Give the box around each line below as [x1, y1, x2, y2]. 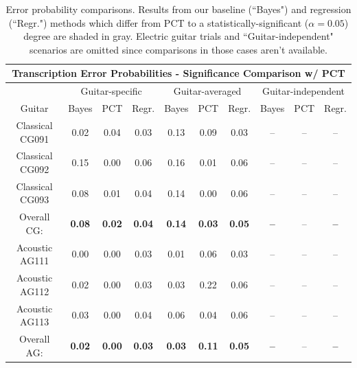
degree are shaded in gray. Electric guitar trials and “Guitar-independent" [23, 29, 334, 43]
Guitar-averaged [173, 84, 242, 98]
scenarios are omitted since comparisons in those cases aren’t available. [30, 42, 327, 56]
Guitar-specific [80, 84, 142, 98]
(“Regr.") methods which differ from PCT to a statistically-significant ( [8, 15, 309, 30]
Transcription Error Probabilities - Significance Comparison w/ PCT [12, 66, 345, 80]
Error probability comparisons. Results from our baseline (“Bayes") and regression [5, 2, 352, 16]
